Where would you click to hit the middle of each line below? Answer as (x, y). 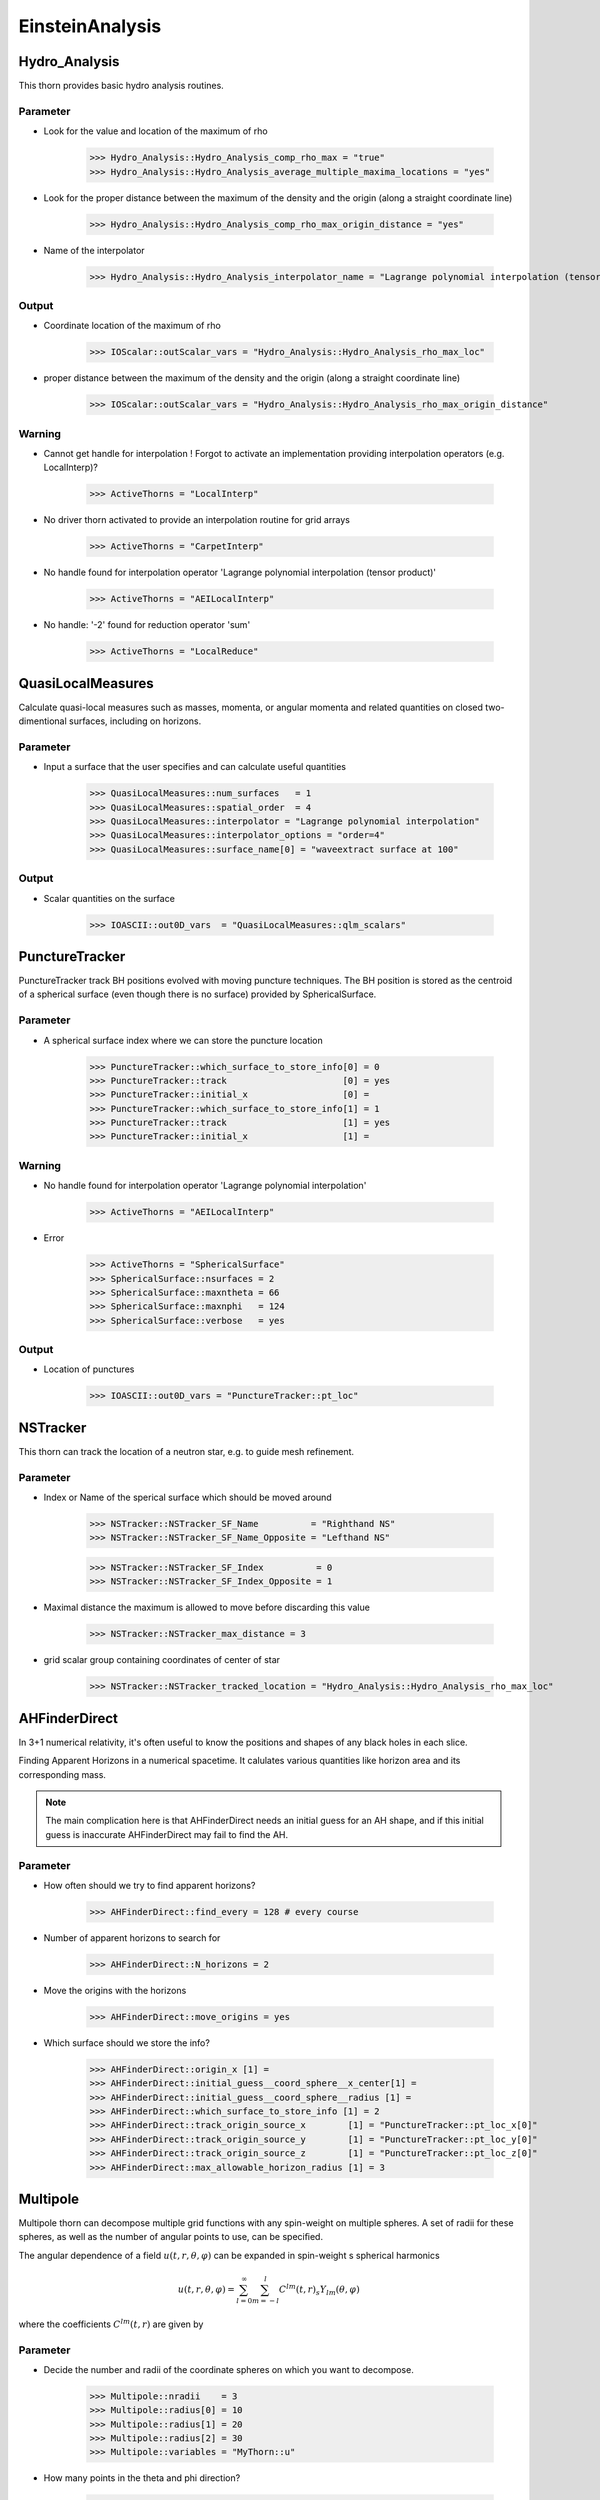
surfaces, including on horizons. (135, 721)
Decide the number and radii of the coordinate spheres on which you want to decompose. (228, 2369)
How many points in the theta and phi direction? (142, 2478)
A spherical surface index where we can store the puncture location (183, 1040)
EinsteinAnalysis (90, 26)
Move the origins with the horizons (115, 1990)
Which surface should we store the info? (126, 2042)
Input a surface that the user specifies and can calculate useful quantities (195, 767)
